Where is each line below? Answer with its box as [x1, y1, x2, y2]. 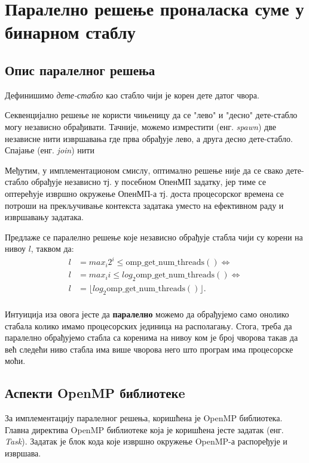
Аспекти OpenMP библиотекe [5, 384, 185, 402]
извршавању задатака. [5, 211, 84, 223]
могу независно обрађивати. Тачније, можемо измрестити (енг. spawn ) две [5, 120, 276, 132]
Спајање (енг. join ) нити [5, 144, 94, 156]
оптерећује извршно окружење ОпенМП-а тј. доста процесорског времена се [5, 187, 284, 199]
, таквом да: [30, 242, 74, 255]
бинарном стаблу [5, 20, 136, 44]
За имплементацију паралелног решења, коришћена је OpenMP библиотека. [5, 412, 283, 424]
